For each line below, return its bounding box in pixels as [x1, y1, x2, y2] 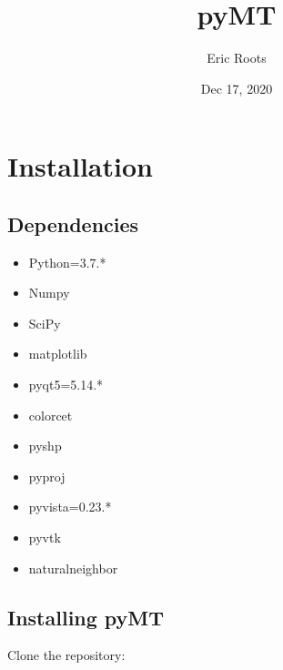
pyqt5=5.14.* [28, 375, 104, 394]
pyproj [28, 466, 66, 485]
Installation [7, 147, 153, 185]
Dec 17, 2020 [200, 78, 273, 97]
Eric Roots [207, 48, 267, 67]
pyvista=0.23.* [28, 497, 112, 516]
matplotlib [28, 344, 87, 363]
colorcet [28, 405, 73, 424]
